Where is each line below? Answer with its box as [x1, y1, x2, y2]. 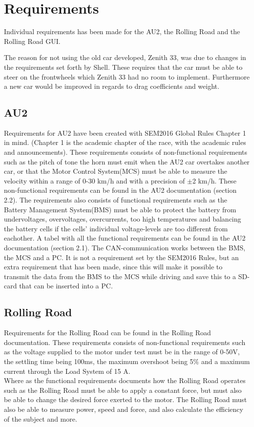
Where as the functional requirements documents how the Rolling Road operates [4, 375, 246, 386]
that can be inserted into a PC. [19, 281, 113, 291]
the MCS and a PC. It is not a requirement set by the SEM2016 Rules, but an [4, 252, 239, 262]
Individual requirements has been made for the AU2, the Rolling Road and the [4, 26, 240, 37]
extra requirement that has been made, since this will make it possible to [4, 262, 223, 272]
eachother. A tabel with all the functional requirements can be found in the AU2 [4, 233, 246, 243]
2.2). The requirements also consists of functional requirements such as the [4, 195, 227, 205]
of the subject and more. [4, 413, 77, 424]
